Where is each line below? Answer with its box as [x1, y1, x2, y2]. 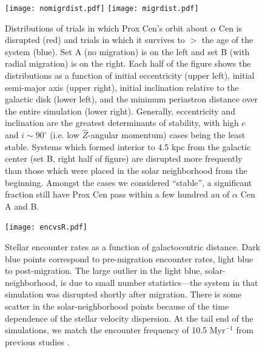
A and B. [5, 199, 39, 212]
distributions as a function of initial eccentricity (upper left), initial [5, 69, 255, 82]
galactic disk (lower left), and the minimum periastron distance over [5, 93, 258, 105]
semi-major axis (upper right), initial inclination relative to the [5, 81, 239, 93]
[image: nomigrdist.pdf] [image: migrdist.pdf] [5, 4, 199, 13]
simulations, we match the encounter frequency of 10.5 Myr [5, 324, 226, 336]
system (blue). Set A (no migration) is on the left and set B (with [5, 45, 250, 58]
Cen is [218, 21, 243, 34]
